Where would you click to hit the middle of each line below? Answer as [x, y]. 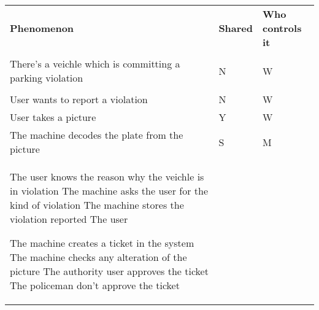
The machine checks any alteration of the [98, 257]
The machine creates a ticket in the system [102, 243]
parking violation [47, 78]
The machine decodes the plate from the [97, 135]
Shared [236, 28]
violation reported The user [69, 219]
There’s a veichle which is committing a [95, 64]
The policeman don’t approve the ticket [95, 285]
